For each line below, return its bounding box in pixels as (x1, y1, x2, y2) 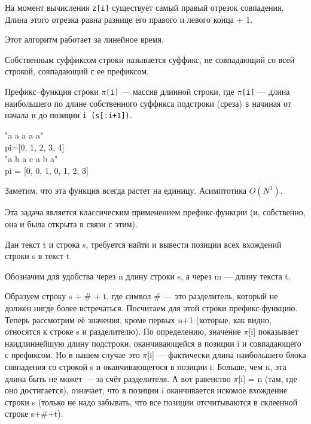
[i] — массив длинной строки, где (106, 85, 234, 98)
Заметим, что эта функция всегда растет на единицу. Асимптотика (5, 184, 246, 197)
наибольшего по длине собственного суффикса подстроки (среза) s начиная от (5, 97, 291, 109)
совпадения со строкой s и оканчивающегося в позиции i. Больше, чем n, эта (5, 360, 286, 372)
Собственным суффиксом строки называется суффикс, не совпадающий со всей (5, 53, 295, 65)
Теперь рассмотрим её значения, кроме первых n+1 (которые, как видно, (5, 313, 272, 326)
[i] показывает (248, 325, 298, 338)
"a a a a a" (5, 129, 44, 141)
